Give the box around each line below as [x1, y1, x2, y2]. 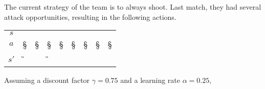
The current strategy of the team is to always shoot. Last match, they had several [4, 2, 261, 12]
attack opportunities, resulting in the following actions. [4, 11, 176, 22]
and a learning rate [120, 75, 181, 85]
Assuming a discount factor [4, 75, 90, 85]
